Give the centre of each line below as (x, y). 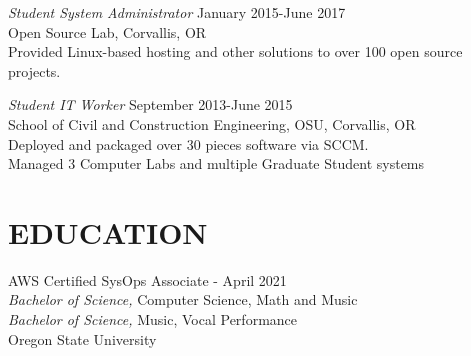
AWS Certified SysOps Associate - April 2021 (147, 279)
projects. (34, 70)
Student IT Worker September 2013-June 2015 (150, 104)
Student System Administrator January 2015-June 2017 (177, 12)
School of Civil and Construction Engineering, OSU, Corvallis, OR (212, 123)
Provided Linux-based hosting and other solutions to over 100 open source (235, 51)
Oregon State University (82, 338)
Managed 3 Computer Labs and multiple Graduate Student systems (216, 163)
